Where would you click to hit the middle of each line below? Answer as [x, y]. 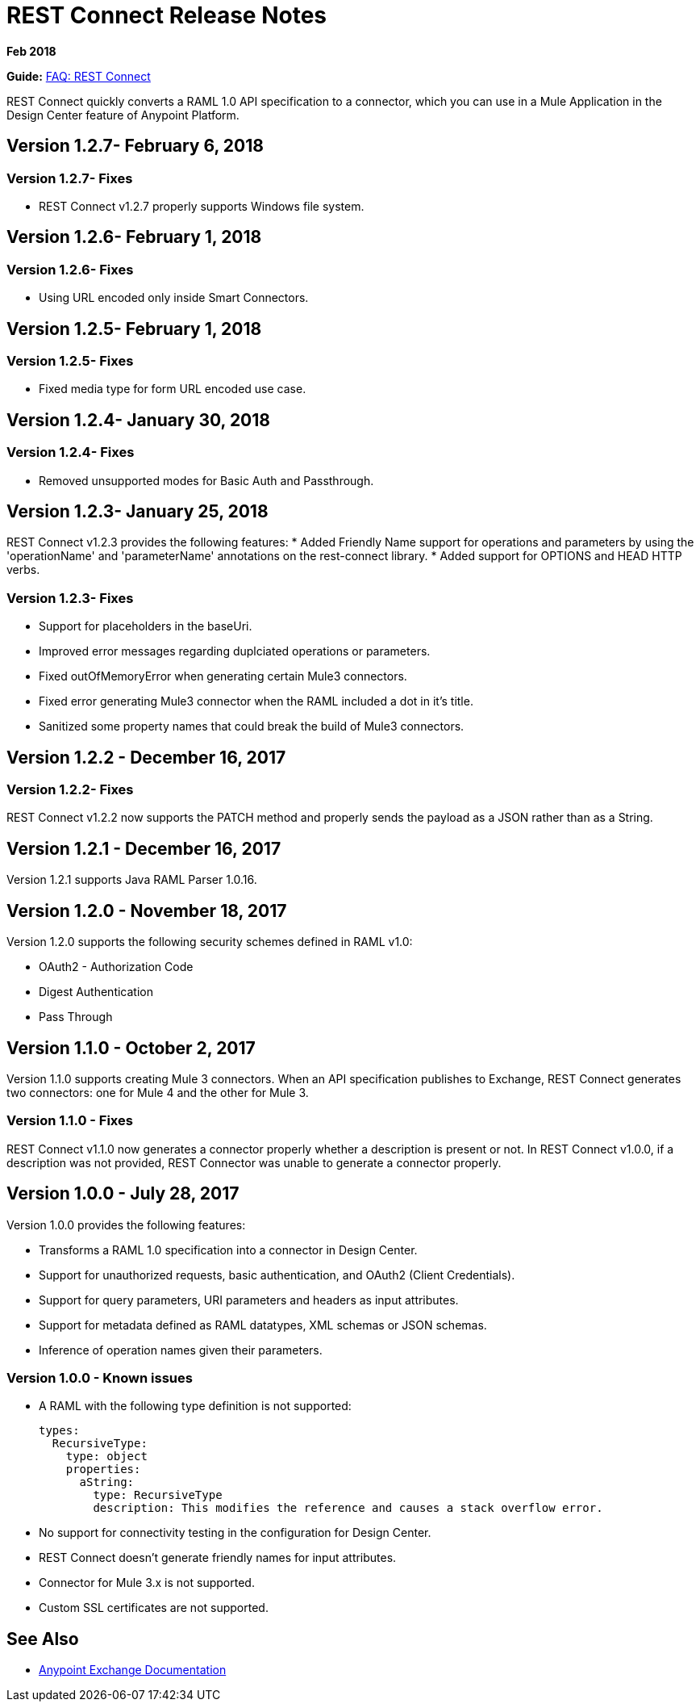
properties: [103, 1469]
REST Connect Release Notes [167, 15]
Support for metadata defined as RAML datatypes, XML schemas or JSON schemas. [263, 1325]
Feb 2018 [31, 51]
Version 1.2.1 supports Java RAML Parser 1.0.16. [132, 880]
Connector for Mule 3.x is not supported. [147, 1583]
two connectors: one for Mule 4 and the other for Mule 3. [158, 1092]
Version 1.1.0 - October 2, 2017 [131, 1048]
